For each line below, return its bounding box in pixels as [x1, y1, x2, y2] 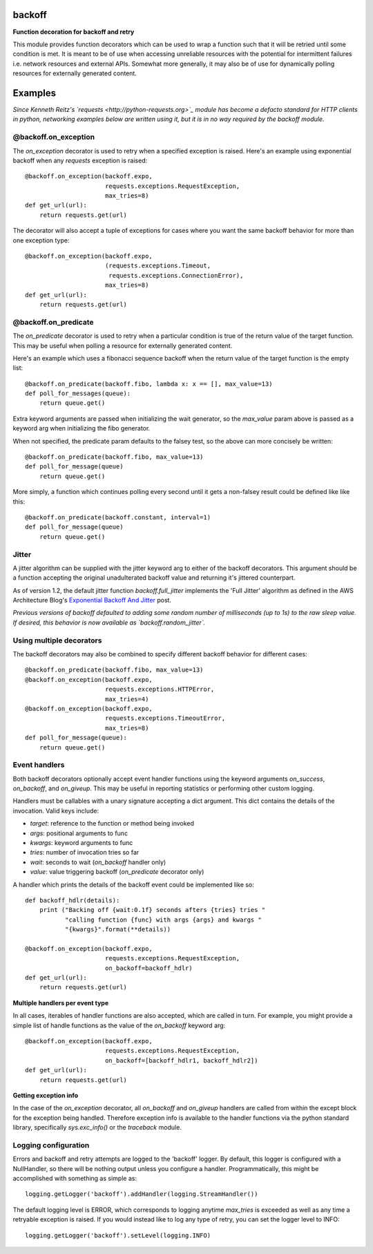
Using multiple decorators [12, 636, 102, 645]
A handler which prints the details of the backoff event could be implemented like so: [12, 880, 255, 889]
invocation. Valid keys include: [12, 806, 99, 815]
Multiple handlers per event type [12, 998, 109, 1007]
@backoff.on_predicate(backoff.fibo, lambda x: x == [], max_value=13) [25, 380, 273, 388]
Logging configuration [12, 1140, 90, 1150]
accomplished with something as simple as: [12, 1175, 137, 1183]
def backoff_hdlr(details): [25, 896, 120, 904]
